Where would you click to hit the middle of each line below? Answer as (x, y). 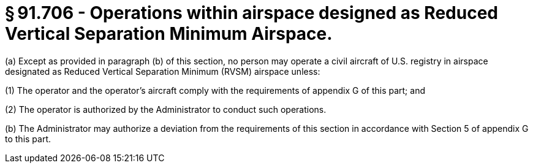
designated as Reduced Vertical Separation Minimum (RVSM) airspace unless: (163, 71)
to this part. (28, 139)
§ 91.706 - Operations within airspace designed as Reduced (251, 13)
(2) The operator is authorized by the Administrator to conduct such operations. (166, 109)
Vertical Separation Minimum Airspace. (169, 34)
